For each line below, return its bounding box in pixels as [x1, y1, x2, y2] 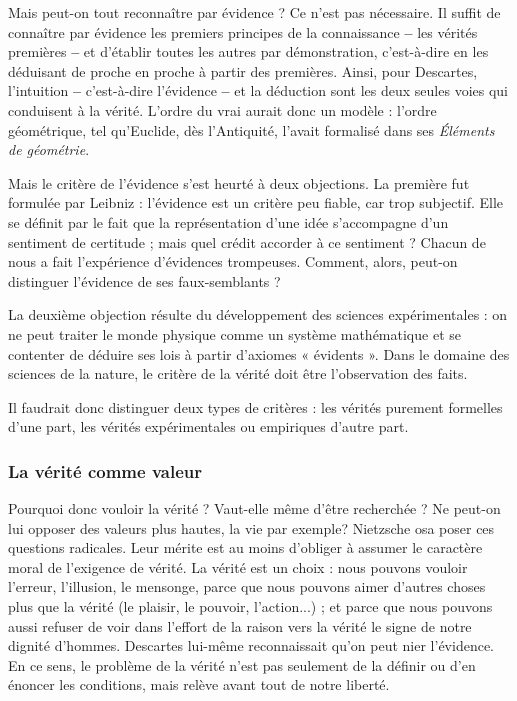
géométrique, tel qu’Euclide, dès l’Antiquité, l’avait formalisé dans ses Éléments [8, 119, 495, 140]
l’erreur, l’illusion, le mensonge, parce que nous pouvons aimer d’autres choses [8, 576, 486, 597]
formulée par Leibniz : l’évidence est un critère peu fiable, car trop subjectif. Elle [8, 192, 504, 213]
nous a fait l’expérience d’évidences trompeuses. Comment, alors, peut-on [8, 251, 458, 272]
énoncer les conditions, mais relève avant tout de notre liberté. [8, 674, 390, 695]
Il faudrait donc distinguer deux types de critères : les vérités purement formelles [8, 396, 503, 417]
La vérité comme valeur [8, 458, 203, 483]
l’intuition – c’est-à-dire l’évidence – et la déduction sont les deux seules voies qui [8, 80, 508, 101]
